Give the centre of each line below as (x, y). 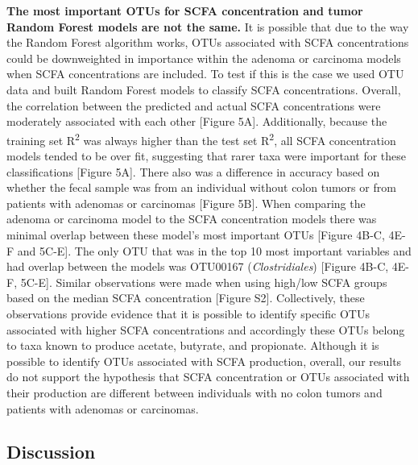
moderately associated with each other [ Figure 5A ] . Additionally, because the (197, 121)
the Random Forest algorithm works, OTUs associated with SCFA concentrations (208, 42)
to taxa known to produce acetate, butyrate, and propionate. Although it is (193, 345)
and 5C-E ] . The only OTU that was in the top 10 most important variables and (214, 250)
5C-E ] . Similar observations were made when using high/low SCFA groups (204, 282)
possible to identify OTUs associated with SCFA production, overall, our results (204, 361)
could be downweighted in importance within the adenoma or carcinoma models (204, 58)
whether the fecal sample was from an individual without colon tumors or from (201, 187)
